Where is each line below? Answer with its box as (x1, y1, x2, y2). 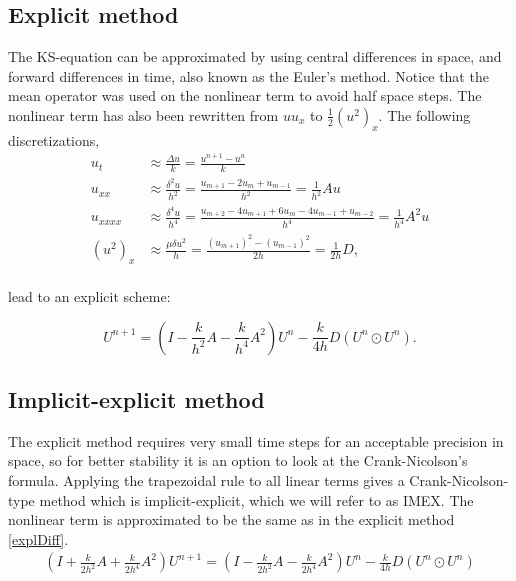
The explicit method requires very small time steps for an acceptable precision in (8, 430, 504, 451)
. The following (378, 104, 471, 125)
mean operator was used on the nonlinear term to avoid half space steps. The (8, 85, 482, 106)
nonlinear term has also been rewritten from (8, 104, 279, 125)
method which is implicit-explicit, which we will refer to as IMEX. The (39, 489, 474, 510)
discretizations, (8, 129, 100, 150)
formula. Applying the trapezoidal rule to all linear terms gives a (8, 469, 405, 490)
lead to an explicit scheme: (8, 286, 171, 306)
